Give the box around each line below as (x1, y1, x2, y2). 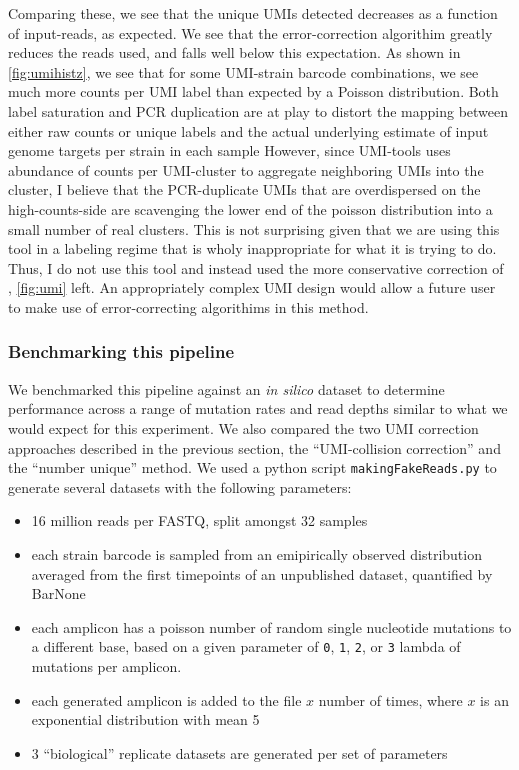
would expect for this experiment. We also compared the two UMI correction (8, 417, 479, 438)
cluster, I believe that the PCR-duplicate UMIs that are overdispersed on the (8, 179, 481, 200)
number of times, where (318, 689, 463, 710)
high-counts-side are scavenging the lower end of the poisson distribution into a (8, 198, 493, 219)
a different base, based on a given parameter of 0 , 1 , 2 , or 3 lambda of (31, 636, 461, 657)
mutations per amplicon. (31, 655, 182, 676)
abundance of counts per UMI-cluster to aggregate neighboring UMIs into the (8, 159, 484, 180)
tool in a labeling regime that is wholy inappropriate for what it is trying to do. (8, 238, 497, 259)
